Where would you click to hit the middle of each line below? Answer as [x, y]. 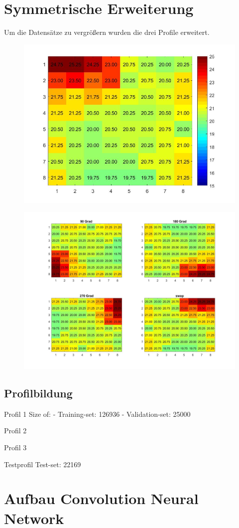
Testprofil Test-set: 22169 [43, 464]
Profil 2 [15, 431]
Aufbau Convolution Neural [101, 498]
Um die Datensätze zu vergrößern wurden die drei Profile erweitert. [107, 32]
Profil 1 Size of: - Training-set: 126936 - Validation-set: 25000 [97, 414]
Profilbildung [38, 393]
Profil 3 [15, 447]
